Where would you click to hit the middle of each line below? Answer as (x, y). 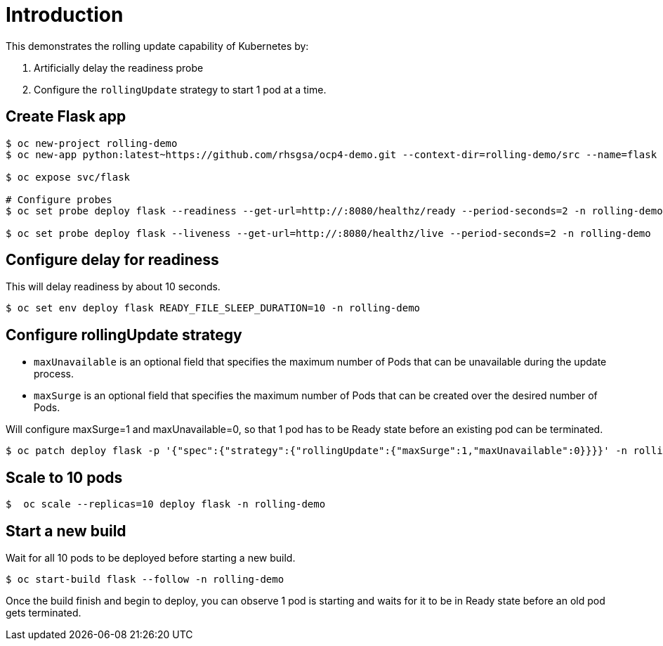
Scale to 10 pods (64, 477)
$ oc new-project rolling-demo (92, 143)
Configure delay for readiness (112, 260)
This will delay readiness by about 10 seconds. (113, 287)
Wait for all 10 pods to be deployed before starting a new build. (151, 557)
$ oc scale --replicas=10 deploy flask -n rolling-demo (166, 504)
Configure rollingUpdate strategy (124, 335)
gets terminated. (44, 612)
